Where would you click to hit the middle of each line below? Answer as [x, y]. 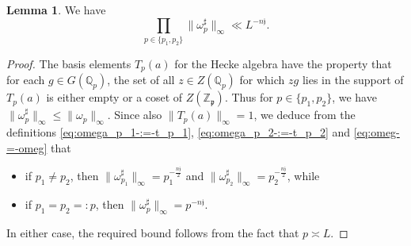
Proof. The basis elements [69, 63]
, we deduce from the [304, 115]
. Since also [135, 115]
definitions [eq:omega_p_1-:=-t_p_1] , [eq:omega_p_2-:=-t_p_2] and [179, 131]
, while [303, 175]
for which [262, 80]
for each [26, 80]
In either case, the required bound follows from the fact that [153, 233]
